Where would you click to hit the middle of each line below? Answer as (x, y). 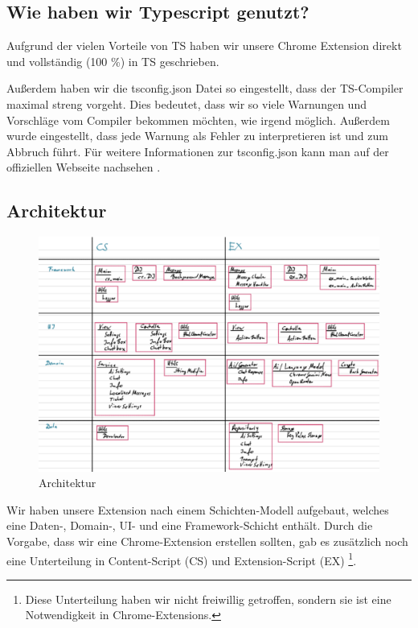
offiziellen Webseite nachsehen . (84, 167)
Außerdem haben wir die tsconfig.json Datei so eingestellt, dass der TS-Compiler (205, 88)
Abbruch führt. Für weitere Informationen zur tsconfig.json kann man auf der (198, 151)
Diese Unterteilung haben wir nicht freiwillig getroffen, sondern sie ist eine (208, 599)
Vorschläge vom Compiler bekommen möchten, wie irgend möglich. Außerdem (198, 120)
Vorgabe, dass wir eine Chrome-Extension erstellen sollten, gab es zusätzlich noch (207, 541)
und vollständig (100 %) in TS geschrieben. (113, 61)
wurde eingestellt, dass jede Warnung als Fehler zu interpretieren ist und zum (197, 136)
